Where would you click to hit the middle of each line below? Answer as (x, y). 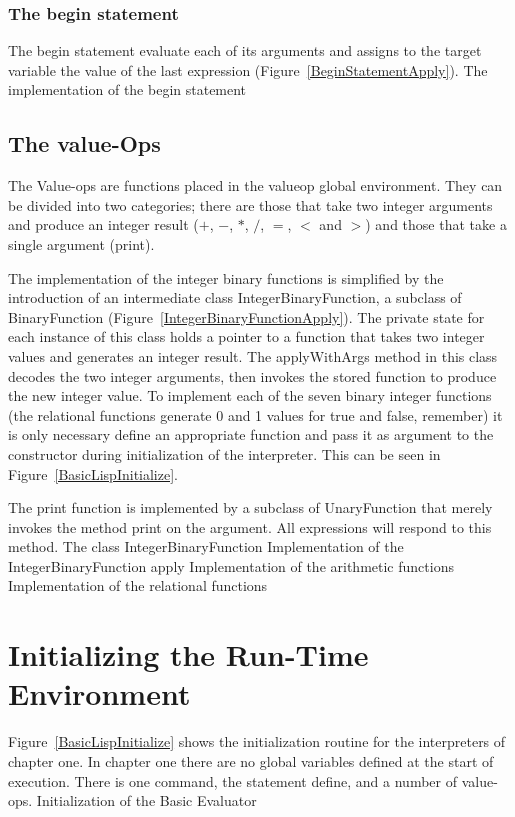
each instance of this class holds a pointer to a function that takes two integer (246, 336)
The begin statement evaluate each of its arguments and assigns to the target (245, 50)
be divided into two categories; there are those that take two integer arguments (250, 204)
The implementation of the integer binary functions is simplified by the (226, 277)
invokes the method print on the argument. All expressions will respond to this (250, 526)
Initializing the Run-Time (188, 654)
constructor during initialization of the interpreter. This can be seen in (224, 453)
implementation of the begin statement (127, 89)
